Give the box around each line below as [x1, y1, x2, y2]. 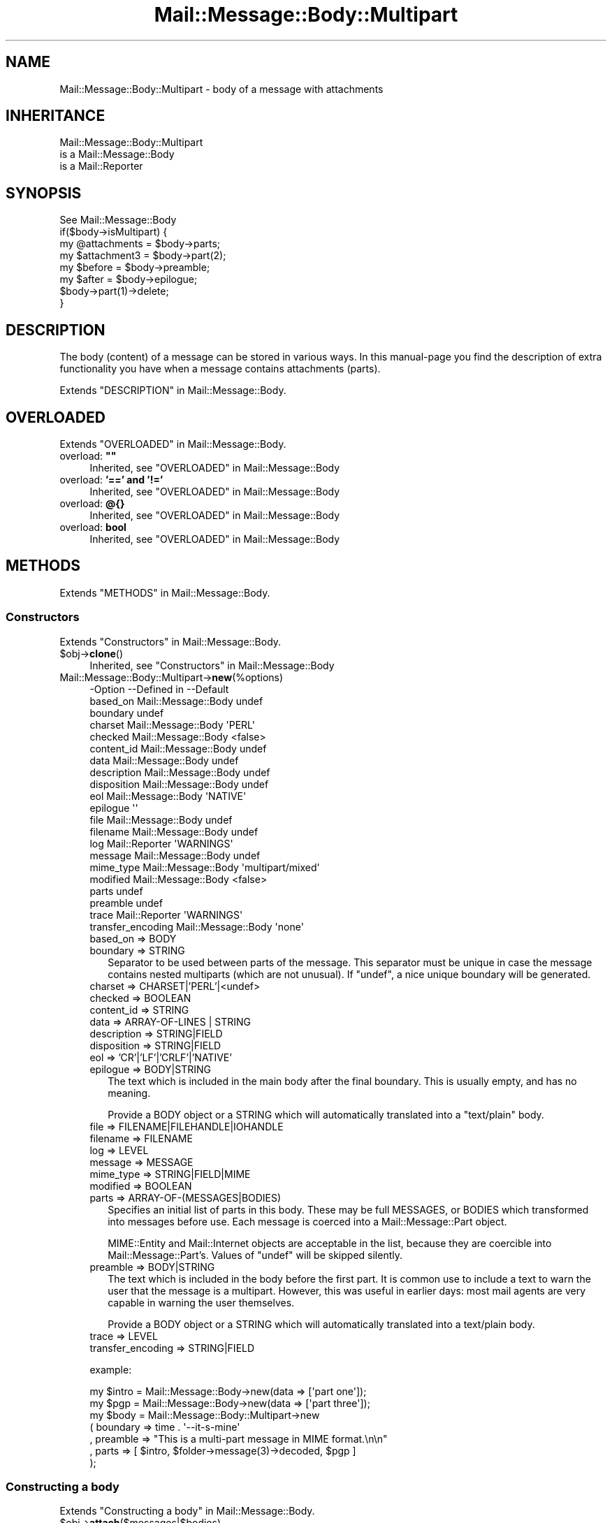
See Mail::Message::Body [59, 214, 177, 226]
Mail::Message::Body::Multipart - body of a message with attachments [59, 82, 384, 95]
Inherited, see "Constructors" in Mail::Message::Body [89, 659, 335, 671]
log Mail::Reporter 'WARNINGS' [89, 837, 233, 850]
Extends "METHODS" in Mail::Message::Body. [59, 586, 270, 599]
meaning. [108, 1086, 151, 1099]
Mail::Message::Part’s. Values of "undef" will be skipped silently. [108, 1248, 402, 1261]
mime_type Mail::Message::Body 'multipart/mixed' [89, 861, 320, 873]
